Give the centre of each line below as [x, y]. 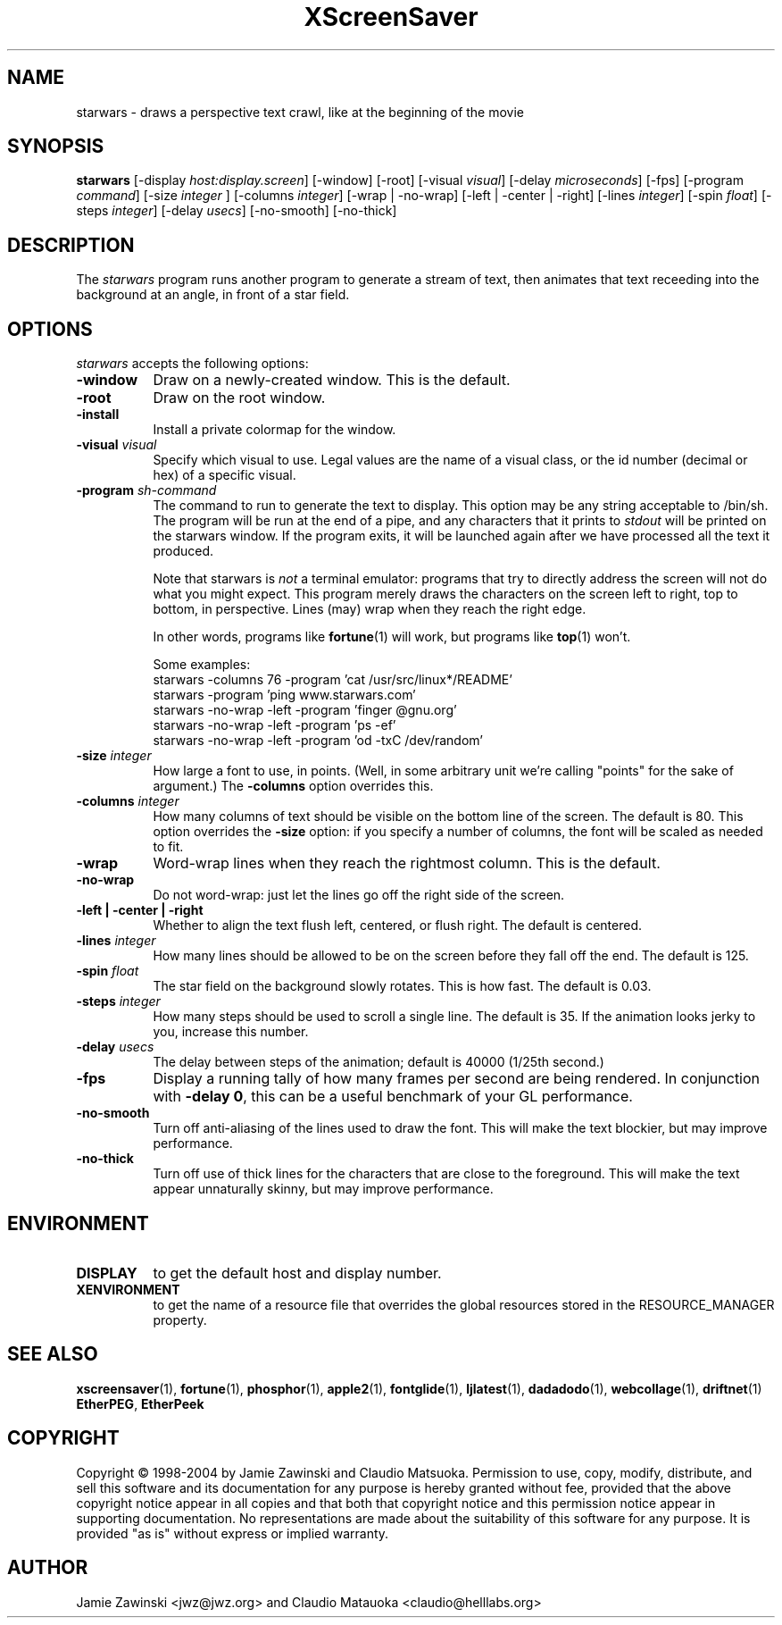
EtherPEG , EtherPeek [140, 1403]
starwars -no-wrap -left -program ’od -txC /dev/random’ [318, 741]
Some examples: [202, 665]
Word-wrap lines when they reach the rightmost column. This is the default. [407, 863]
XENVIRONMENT [128, 1289]
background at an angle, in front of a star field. [213, 295]
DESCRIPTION [71, 245]
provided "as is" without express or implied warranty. [233, 1533]
